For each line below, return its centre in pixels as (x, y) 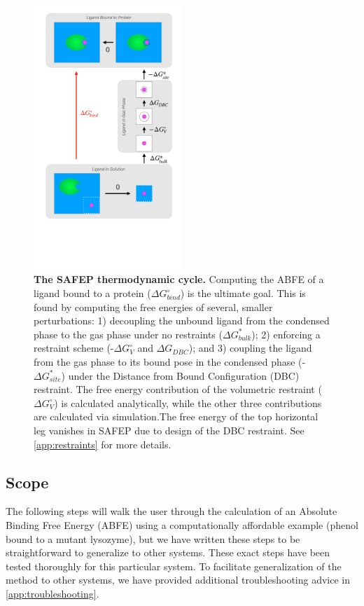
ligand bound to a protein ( (92, 293)
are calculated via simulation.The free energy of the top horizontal (176, 416)
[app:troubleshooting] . (52, 593)
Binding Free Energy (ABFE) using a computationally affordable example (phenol (182, 524)
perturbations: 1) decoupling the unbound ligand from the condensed (182, 321)
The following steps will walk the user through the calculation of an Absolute (171, 511)
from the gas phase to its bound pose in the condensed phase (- (170, 362)
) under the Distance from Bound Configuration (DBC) (180, 375)
